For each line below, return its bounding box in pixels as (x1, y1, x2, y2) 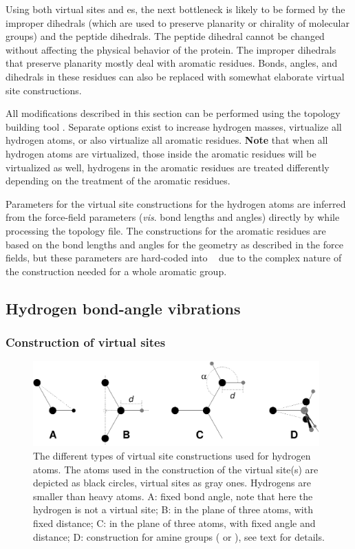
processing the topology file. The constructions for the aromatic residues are (6, 223, 326, 237)
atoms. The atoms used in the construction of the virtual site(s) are (33, 462, 319, 476)
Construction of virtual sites (6, 334, 166, 351)
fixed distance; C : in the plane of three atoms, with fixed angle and (33, 515, 316, 530)
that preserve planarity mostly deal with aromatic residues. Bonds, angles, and (6, 56, 338, 70)
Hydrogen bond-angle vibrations (6, 297, 241, 319)
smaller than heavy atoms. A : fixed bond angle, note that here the (33, 488, 313, 503)
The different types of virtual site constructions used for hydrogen (33, 448, 311, 462)
